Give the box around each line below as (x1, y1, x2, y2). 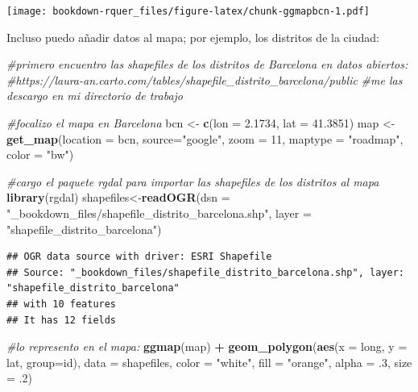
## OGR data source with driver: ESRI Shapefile (6, 251, 272, 263)
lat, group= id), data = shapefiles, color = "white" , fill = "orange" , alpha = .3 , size (6, 353, 412, 370)
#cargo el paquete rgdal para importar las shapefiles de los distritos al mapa (6, 173, 379, 190)
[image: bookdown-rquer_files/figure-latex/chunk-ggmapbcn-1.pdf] (6, 6, 370, 17)
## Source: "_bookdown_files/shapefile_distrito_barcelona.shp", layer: (6, 266, 404, 278)
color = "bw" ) (6, 146, 74, 163)
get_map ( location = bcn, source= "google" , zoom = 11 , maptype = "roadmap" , (6, 130, 404, 147)
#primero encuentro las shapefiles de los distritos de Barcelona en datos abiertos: (6, 56, 408, 73)
